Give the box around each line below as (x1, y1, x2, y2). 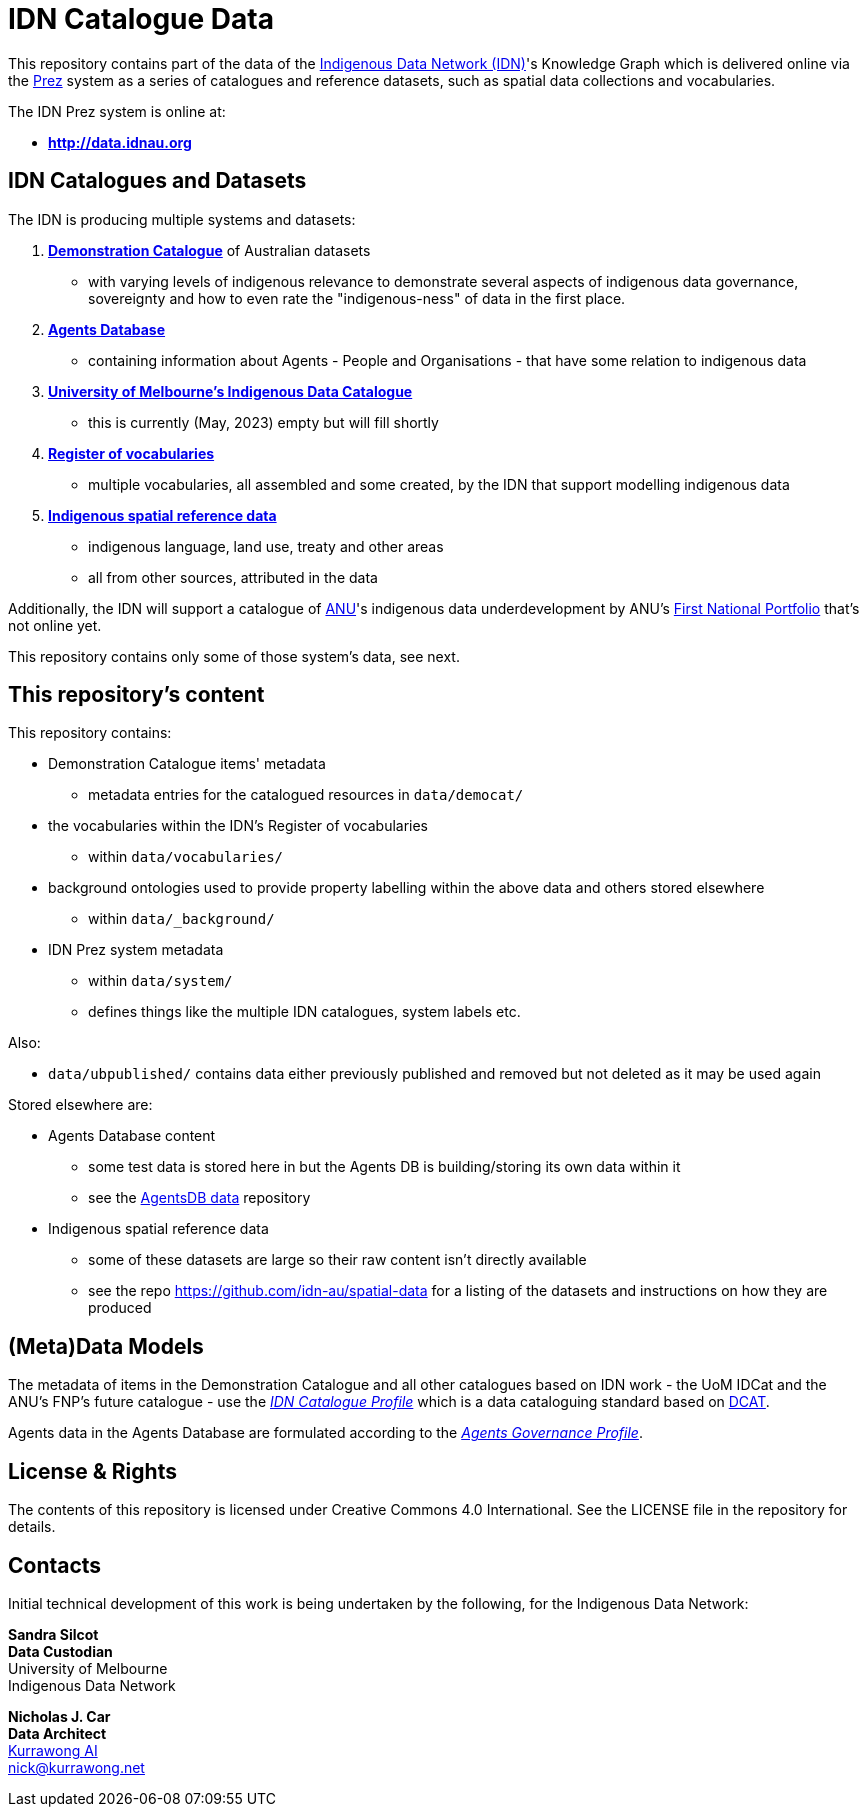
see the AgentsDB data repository (88, 1189, 311, 1207)
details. (8, 1518, 56, 1536)
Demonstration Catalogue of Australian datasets (48, 241, 371, 259)
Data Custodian (8, 1642, 113, 1660)
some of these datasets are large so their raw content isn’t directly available (88, 1251, 587, 1269)
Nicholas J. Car (8, 1707, 111, 1725)
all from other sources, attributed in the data (88, 568, 378, 586)
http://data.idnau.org (48, 133, 192, 151)
